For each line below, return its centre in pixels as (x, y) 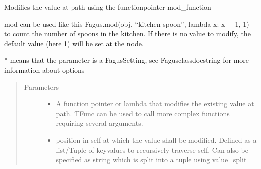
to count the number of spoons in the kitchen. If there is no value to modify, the (127, 33)
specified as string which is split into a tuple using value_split (151, 160)
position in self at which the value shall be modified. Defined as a (156, 140)
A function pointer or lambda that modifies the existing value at (155, 104)
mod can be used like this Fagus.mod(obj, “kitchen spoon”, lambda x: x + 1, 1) (127, 23)
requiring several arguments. (99, 123)
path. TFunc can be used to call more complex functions (143, 113)
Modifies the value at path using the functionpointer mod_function (108, 7)
